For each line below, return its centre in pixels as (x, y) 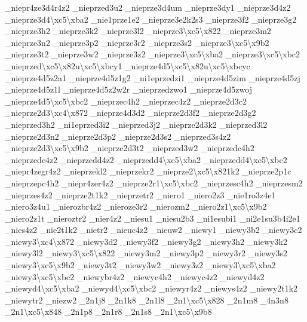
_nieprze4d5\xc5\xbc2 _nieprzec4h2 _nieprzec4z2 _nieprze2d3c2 (126, 101)
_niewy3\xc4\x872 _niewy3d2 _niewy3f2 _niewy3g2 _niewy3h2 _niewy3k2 (146, 241)
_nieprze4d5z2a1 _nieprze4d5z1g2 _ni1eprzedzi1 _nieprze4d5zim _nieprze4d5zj (153, 77)
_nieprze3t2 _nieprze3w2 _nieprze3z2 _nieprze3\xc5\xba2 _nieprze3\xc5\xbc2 (153, 54)
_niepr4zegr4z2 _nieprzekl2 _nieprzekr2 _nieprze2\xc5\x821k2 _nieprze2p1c (148, 171)
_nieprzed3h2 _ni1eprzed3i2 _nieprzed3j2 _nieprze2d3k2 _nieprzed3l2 (136, 124)
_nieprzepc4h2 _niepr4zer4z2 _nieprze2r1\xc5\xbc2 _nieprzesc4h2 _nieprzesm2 (154, 183)
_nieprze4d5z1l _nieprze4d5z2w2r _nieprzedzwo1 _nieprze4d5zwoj (128, 89)
